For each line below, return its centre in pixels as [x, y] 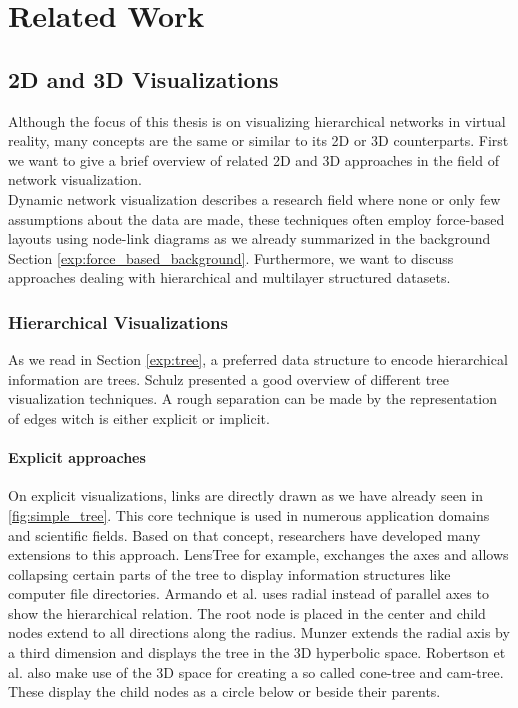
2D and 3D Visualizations [143, 78]
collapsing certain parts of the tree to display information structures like [229, 573]
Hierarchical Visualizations [118, 321]
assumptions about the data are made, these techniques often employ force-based [256, 218]
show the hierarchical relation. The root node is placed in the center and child [247, 612]
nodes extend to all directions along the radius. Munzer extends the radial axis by [259, 632]
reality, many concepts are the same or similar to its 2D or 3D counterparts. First [258, 140]
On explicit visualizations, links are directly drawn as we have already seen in [245, 495]
